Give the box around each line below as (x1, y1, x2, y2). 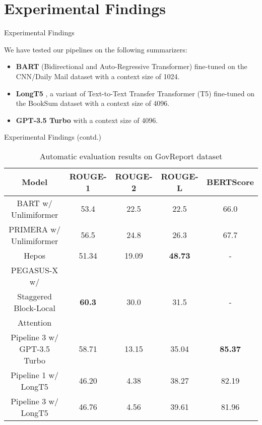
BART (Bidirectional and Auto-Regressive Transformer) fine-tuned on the (16, 61, 247, 72)
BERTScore (207, 176, 254, 188)
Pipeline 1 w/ (11, 369, 59, 381)
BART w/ (17, 197, 52, 209)
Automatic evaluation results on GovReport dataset (39, 150, 223, 162)
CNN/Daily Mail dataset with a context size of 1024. (16, 71, 180, 81)
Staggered (17, 290, 52, 302)
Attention (18, 316, 52, 328)
